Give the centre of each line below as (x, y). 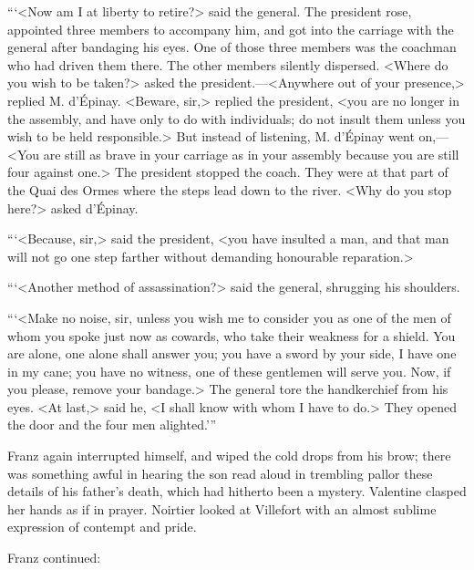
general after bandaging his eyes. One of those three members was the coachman (232, 47)
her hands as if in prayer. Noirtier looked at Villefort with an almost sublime (222, 508)
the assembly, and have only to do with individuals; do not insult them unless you (237, 118)
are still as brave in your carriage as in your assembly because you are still (251, 154)
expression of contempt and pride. (102, 527)
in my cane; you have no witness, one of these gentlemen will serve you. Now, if (229, 371)
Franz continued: (54, 558)
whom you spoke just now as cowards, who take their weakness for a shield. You (232, 335)
